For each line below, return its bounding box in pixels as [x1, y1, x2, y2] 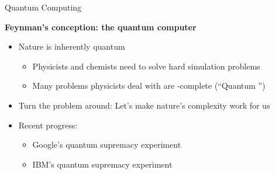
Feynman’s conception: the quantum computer [5, 20, 197, 33]
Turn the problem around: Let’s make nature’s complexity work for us [18, 99, 270, 111]
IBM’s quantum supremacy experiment [32, 158, 173, 170]
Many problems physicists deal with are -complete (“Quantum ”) [32, 79, 266, 92]
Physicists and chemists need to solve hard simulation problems [32, 60, 260, 72]
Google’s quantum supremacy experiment [32, 138, 181, 151]
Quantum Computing [5, 1, 82, 13]
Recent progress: [18, 119, 78, 131]
